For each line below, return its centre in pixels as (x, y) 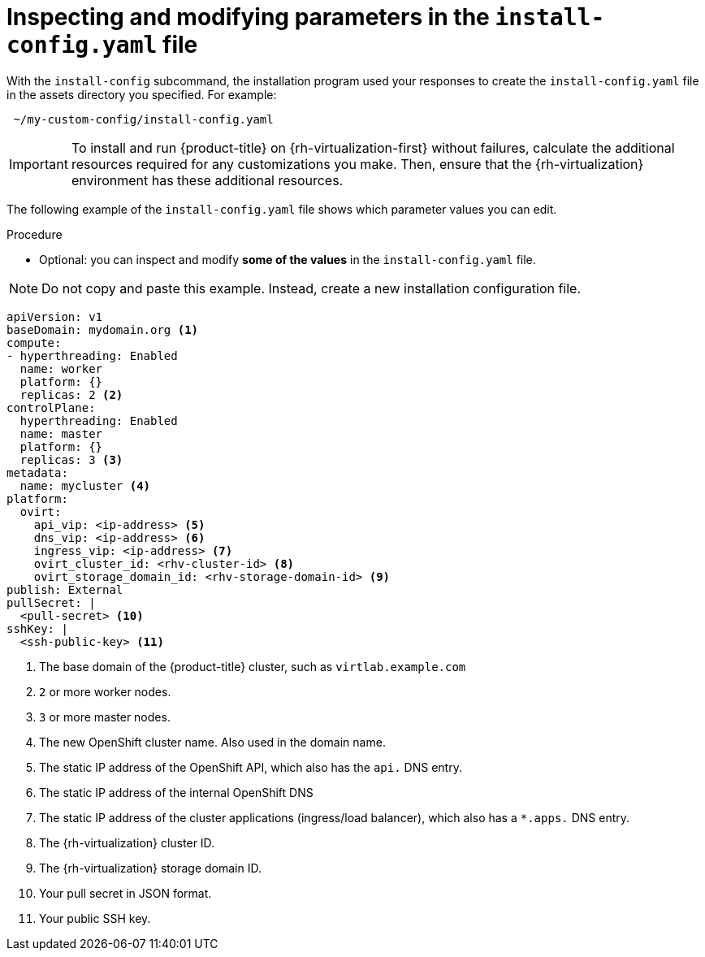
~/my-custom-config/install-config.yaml (143, 119)
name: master (61, 433)
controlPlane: (51, 407)
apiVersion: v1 (55, 316)
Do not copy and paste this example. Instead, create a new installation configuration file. (311, 288)
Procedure (35, 234)
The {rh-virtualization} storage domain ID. (150, 868)
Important (39, 164)
